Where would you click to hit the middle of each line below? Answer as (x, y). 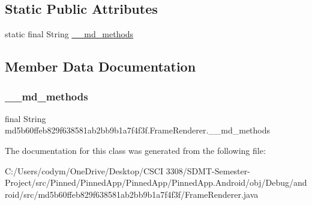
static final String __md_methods (69, 34)
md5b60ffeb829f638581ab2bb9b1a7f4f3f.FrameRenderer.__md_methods (138, 130)
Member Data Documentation (100, 66)
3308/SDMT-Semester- (208, 170)
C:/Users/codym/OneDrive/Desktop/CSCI (84, 170)
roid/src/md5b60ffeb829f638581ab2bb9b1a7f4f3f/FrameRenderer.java (132, 194)
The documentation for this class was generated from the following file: (135, 150)
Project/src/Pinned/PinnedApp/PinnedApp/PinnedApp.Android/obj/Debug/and (156, 182)
